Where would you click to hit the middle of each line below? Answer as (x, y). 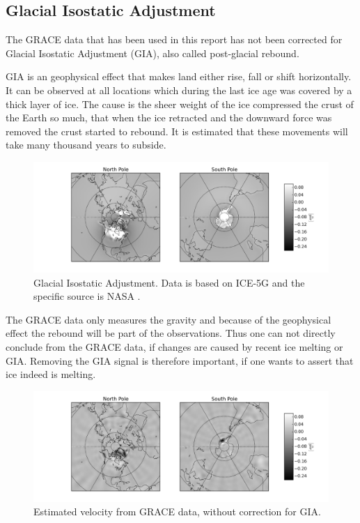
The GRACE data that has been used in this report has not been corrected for (174, 39)
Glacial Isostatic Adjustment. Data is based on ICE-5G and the (169, 282)
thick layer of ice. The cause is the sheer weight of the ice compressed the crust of (180, 104)
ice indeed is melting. (51, 374)
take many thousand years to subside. (86, 145)
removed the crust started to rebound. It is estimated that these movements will (177, 131)
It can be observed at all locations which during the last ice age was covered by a (179, 90)
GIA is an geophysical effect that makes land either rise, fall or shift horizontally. (179, 76)
